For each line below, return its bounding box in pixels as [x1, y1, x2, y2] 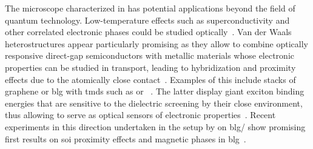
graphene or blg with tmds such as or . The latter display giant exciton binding [5, 85, 305, 98]
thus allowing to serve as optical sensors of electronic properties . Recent [5, 108, 276, 121]
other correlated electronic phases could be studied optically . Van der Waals [5, 25, 292, 38]
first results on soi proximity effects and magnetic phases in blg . [5, 132, 246, 145]
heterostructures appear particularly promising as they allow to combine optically [5, 37, 308, 50]
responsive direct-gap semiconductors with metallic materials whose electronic [5, 49, 294, 62]
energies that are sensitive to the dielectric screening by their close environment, [5, 96, 303, 109]
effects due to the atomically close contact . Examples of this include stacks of [5, 73, 296, 85]
